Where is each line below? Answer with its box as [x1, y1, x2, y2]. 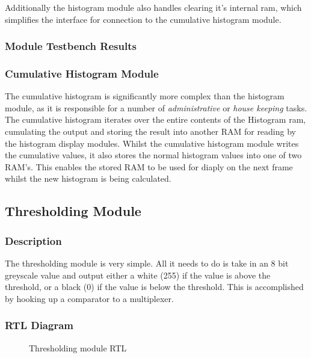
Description [5, 233, 62, 248]
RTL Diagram [5, 318, 73, 333]
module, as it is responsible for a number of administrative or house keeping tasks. [5, 101, 307, 114]
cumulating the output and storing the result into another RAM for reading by [5, 125, 296, 138]
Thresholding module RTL [29, 341, 127, 354]
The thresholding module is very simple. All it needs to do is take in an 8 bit [5, 257, 289, 269]
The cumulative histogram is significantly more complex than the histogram [5, 90, 285, 102]
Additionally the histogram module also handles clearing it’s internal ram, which [5, 1, 302, 13]
